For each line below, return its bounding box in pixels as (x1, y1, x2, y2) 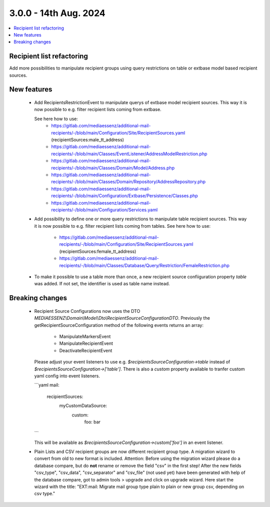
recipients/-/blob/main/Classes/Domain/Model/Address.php (51, 165, 175, 171)
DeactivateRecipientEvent (59, 347, 112, 353)
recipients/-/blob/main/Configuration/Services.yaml (51, 207, 158, 213)
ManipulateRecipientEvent (59, 340, 113, 346)
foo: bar (84, 418, 101, 425)
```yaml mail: (34, 382, 59, 388)
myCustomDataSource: (59, 403, 107, 409)
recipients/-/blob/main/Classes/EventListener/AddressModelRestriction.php (51, 151, 207, 157)
